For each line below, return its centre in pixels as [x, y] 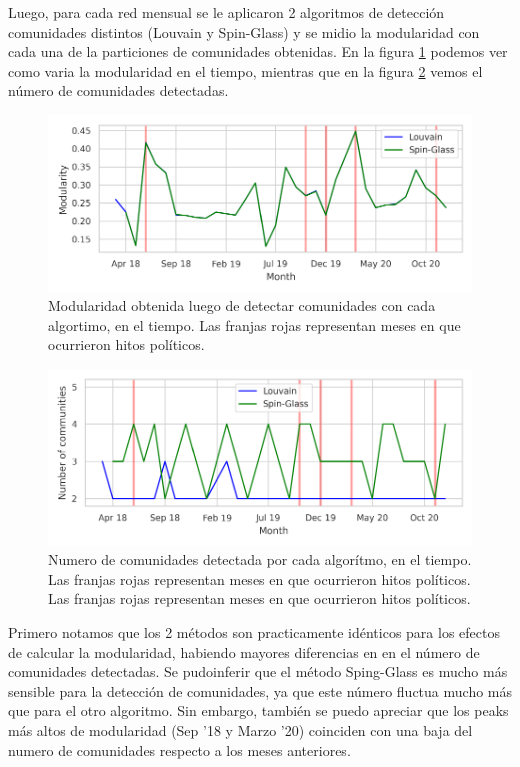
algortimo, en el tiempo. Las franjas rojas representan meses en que [254, 324]
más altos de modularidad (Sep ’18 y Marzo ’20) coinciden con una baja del [240, 730]
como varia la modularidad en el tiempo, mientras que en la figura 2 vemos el [245, 70]
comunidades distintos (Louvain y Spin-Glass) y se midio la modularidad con [244, 31]
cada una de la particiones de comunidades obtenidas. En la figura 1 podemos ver [258, 51]
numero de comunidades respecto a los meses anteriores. [179, 749]
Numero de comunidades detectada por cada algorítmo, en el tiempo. [260, 559]
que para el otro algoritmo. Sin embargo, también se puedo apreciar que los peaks [258, 710]
